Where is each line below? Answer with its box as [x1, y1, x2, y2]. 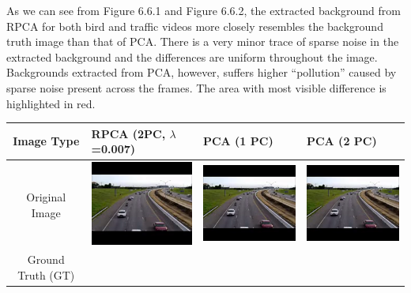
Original [26, 189, 66, 205]
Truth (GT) [17, 266, 75, 283]
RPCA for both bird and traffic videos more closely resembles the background [6, 17, 383, 34]
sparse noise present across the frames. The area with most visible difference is [6, 79, 386, 96]
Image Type [13, 133, 80, 149]
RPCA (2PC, [91, 125, 166, 141]
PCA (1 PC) [202, 133, 273, 149]
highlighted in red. [6, 95, 96, 111]
